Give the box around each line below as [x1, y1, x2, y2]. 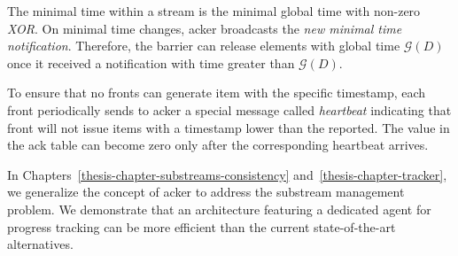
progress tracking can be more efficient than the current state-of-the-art [7, 217, 396, 236]
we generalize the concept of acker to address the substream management [7, 182, 405, 201]
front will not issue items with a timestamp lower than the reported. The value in [7, 118, 450, 136]
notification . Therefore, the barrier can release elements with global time [7, 36, 400, 55]
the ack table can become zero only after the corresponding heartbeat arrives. [7, 136, 429, 154]
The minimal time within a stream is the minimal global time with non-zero [7, 2, 421, 19]
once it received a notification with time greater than [7, 53, 295, 72]
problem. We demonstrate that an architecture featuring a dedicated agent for [7, 199, 431, 218]
